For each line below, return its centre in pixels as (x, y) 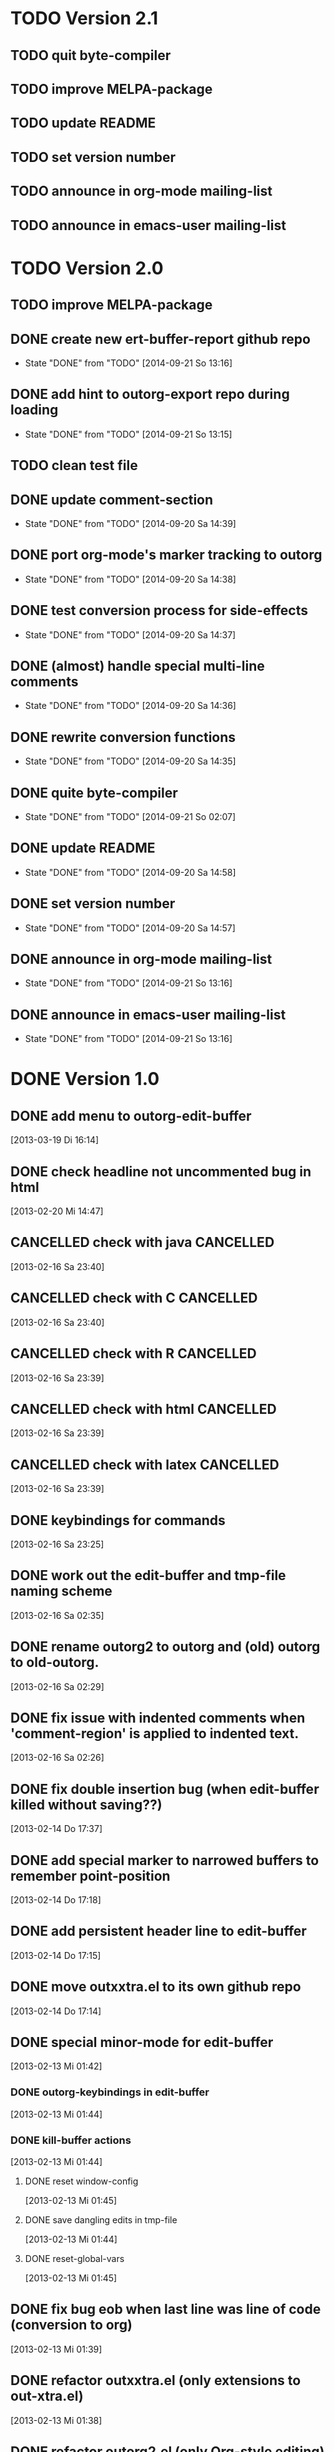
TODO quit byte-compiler (91, 55)
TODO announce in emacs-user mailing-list (148, 225)
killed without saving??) (86, 1804)
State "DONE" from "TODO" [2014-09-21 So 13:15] (128, 434)
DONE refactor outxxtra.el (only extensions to (156, 2380)
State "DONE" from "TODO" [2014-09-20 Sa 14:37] (130, 634)
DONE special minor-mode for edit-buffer (142, 2042)
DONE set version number (93, 903)
